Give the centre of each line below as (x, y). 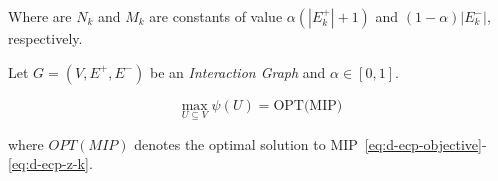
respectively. (45, 38)
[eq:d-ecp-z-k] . (50, 163)
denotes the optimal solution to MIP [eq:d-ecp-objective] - (310, 143)
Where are (40, 16)
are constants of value (216, 16)
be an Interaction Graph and (238, 71)
